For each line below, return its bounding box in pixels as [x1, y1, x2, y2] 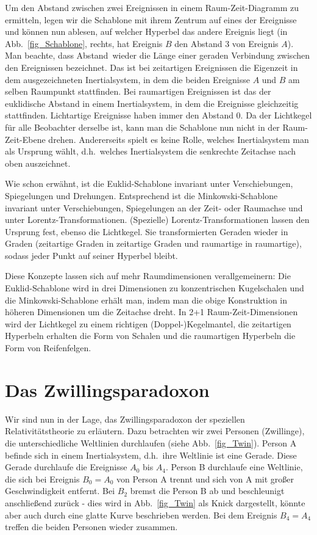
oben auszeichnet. [5, 156, 71, 169]
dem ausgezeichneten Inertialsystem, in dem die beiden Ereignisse [5, 73, 250, 86]
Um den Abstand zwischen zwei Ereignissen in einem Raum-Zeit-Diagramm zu [5, 1, 299, 13]
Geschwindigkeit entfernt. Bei [5, 484, 115, 497]
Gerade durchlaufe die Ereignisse [5, 460, 127, 473]
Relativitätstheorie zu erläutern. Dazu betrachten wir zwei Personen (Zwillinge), [5, 424, 305, 437]
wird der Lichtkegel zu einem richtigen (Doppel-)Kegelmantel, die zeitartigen [5, 317, 291, 330]
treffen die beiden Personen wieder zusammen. [5, 520, 178, 533]
